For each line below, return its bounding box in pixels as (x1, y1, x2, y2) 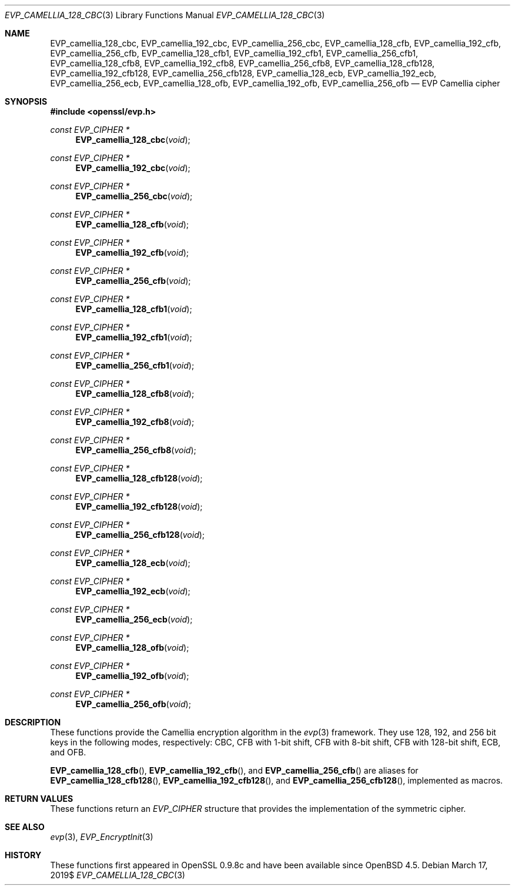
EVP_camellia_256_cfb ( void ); (75, 276, 191, 286)
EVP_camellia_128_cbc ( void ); (75, 135, 190, 145)
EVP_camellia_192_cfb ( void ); (75, 247, 189, 257)
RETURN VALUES (5, 794, 73, 804)
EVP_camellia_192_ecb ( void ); (75, 586, 190, 596)
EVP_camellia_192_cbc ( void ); (75, 163, 190, 173)
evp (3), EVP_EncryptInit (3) (50, 832, 153, 842)
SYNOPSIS (5, 96, 48, 106)
